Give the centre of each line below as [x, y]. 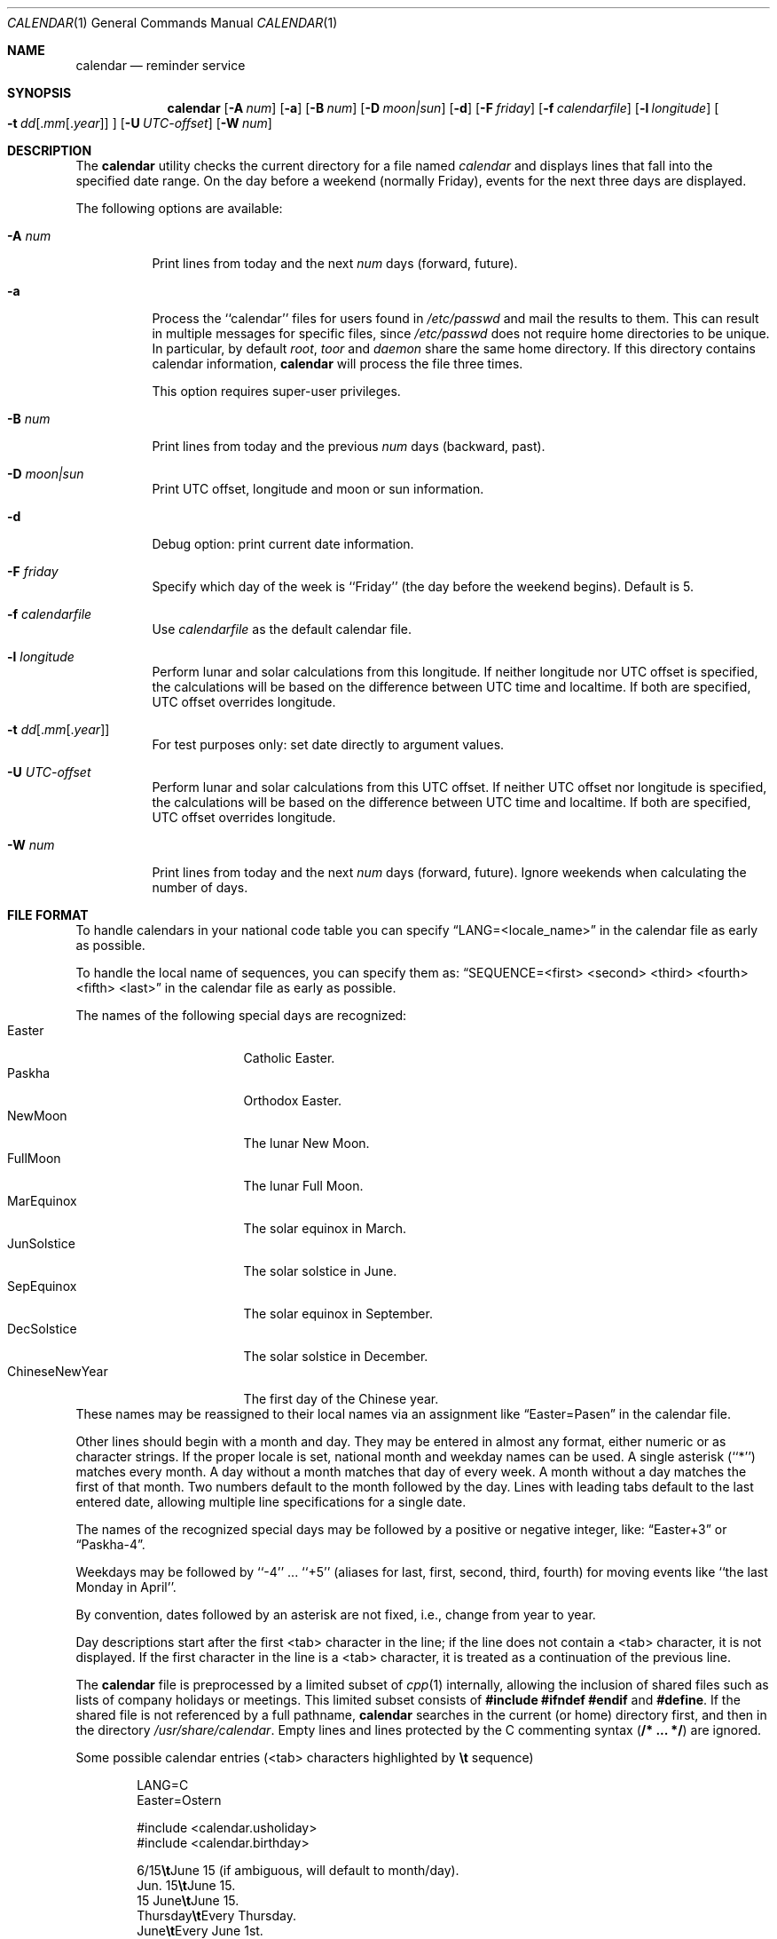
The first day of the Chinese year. [341, 1399]
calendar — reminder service [161, 65]
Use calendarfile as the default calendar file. [282, 629]
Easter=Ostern [179, 1800]
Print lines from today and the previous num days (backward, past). [349, 446]
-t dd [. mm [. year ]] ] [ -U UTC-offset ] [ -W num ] [140, 123]
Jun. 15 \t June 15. [186, 1885]
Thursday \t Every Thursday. [216, 1915]
